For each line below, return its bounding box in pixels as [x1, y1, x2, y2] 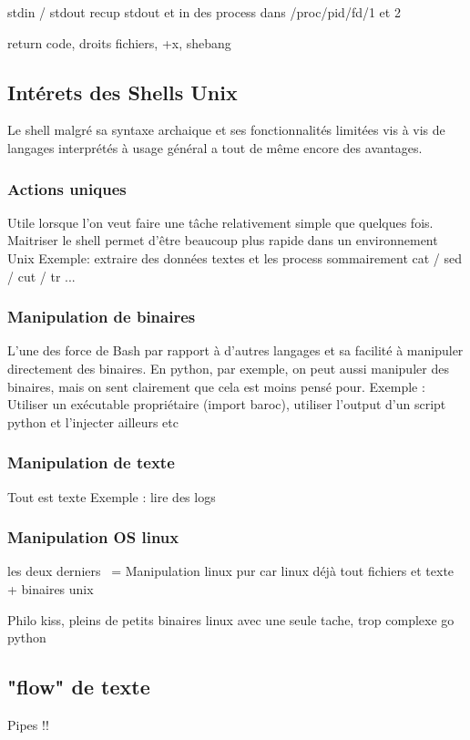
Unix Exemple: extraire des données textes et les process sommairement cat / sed [7, 248, 463, 267]
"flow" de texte [7, 673, 150, 701]
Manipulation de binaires [7, 305, 196, 328]
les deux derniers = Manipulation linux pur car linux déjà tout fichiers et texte [7, 561, 455, 581]
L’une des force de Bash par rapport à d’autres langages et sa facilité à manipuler [7, 341, 464, 360]
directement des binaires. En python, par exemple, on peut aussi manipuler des [7, 358, 449, 377]
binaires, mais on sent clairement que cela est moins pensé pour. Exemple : [7, 376, 425, 396]
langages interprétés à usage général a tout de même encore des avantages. [7, 138, 423, 157]
